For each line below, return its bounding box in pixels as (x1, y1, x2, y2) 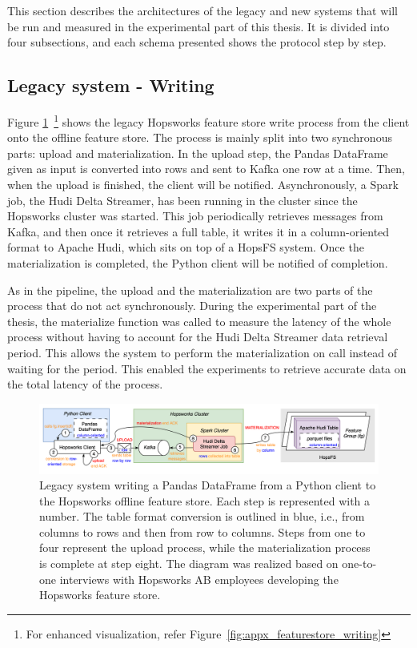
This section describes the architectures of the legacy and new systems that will (7, 2, 398, 18)
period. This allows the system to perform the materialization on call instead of (7, 344, 398, 360)
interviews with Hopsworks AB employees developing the (59, 570, 339, 587)
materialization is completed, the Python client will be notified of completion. (7, 254, 388, 271)
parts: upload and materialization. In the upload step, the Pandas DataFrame (7, 144, 388, 161)
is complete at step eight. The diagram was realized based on (39, 555, 339, 572)
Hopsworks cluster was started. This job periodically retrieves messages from (7, 207, 383, 224)
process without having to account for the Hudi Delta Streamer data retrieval (7, 328, 388, 345)
